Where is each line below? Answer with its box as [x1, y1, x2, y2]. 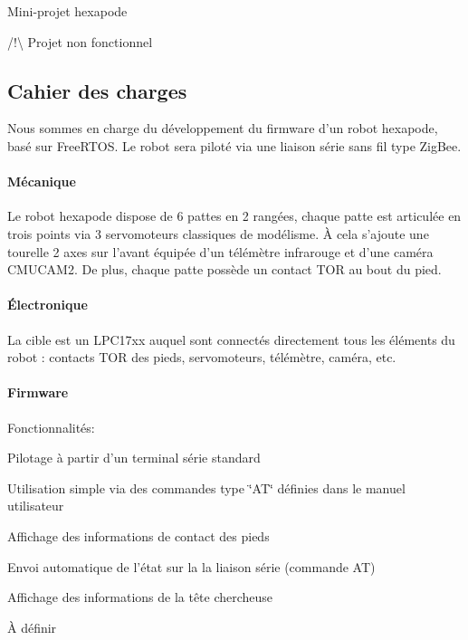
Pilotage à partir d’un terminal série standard [7, 448, 261, 467]
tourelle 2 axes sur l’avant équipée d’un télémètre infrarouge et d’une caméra [7, 242, 434, 261]
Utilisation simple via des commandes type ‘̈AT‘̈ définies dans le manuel [7, 478, 406, 497]
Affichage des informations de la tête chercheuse [7, 587, 273, 607]
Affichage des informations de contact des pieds [7, 526, 270, 545]
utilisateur [7, 496, 64, 515]
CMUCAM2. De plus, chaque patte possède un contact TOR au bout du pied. [7, 260, 442, 279]
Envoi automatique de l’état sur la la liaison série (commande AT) [7, 557, 376, 576]
